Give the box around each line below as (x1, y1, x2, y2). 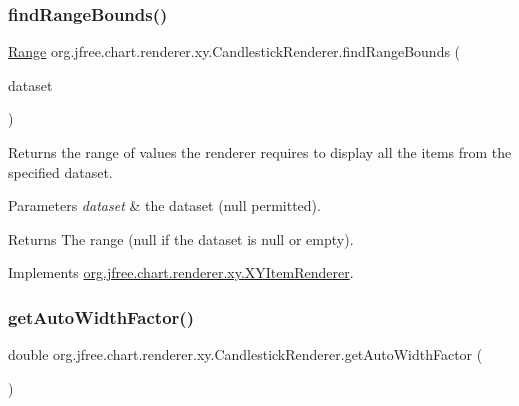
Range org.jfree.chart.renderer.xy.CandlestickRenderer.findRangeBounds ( (8, 41, 461, 62)
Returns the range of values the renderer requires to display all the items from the (8, 142, 512, 162)
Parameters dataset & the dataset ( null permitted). (8, 195, 321, 216)
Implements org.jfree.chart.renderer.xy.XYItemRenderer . (8, 262, 354, 283)
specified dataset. (8, 161, 113, 182)
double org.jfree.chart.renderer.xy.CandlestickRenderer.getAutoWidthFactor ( (8, 344, 483, 365)
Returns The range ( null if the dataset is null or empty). (8, 228, 354, 249)
